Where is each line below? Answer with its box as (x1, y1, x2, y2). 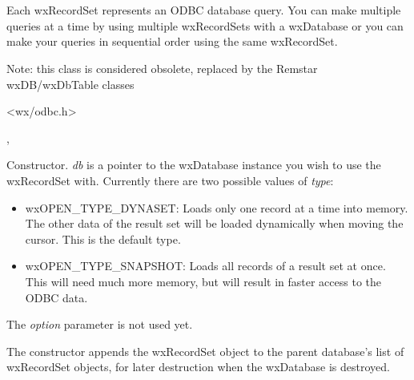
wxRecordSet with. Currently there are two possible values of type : (6, 172, 334, 188)
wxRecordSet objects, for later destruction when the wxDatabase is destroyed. (6, 358, 390, 375)
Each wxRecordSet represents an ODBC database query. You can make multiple (6, 2, 401, 18)
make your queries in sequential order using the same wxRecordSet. (6, 33, 338, 50)
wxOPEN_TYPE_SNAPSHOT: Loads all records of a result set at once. (25, 257, 386, 274)
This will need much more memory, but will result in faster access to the (25, 273, 382, 289)
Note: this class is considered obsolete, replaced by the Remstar (6, 59, 318, 76)
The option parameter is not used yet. (6, 316, 193, 333)
